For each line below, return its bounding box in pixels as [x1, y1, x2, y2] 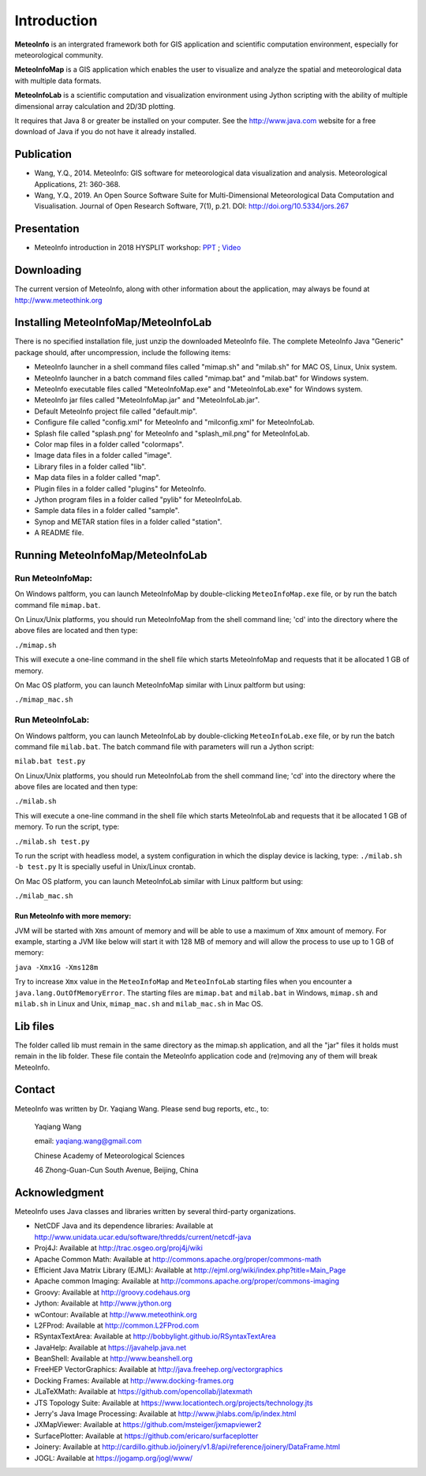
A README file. [34, 528, 84, 538]
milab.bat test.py [14, 757, 86, 766]
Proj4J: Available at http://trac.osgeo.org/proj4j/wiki [34, 1243, 203, 1253]
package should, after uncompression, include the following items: [14, 347, 231, 357]
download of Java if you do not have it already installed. [14, 127, 196, 137]
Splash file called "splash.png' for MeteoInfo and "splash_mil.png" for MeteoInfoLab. [34, 429, 310, 438]
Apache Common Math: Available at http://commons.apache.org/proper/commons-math [34, 1254, 322, 1264]
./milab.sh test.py [14, 837, 90, 846]
